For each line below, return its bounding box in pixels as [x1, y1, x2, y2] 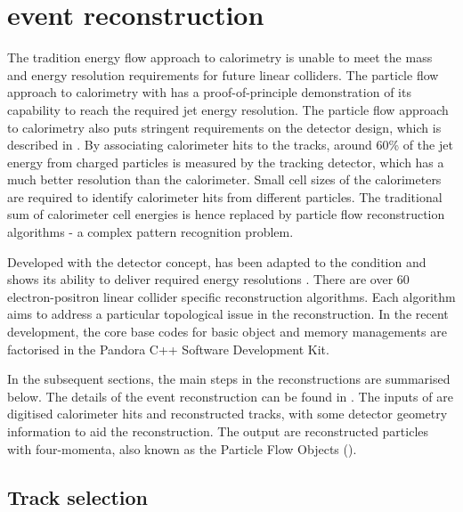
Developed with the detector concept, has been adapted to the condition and [7, 252, 426, 271]
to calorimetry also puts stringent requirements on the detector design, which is [7, 118, 442, 136]
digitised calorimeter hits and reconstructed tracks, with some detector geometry [7, 404, 448, 423]
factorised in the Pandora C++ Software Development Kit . [7, 339, 329, 358]
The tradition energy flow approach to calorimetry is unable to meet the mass [7, 48, 433, 67]
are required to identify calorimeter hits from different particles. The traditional [7, 187, 443, 206]
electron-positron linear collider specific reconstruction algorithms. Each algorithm [7, 287, 456, 305]
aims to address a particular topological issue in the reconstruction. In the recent [7, 305, 449, 323]
